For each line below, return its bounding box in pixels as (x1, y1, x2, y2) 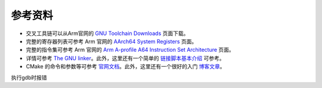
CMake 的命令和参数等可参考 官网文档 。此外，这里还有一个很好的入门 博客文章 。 (26, 63, 226, 70)
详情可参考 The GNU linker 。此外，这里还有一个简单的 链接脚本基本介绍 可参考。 (26, 54, 225, 62)
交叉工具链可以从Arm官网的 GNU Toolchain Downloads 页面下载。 (26, 30, 189, 37)
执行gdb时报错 (11, 74, 47, 81)
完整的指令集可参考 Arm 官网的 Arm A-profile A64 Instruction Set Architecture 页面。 (26, 46, 235, 54)
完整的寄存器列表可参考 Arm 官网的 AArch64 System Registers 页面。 (26, 37, 197, 45)
